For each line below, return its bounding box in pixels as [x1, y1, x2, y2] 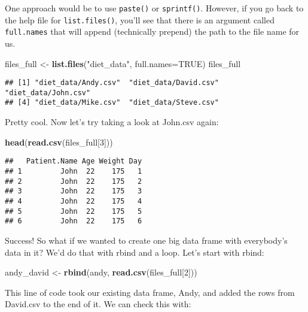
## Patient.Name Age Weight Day [5, 157, 142, 166]
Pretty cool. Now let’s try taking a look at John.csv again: [5, 116, 219, 128]
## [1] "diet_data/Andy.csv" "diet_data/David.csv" [5, 78, 219, 87]
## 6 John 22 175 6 [5, 217, 142, 226]
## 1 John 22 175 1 [5, 166, 142, 175]
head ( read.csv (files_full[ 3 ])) [5, 135, 113, 148]
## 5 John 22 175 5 [5, 207, 142, 216]
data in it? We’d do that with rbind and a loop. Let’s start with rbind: [5, 246, 264, 258]
